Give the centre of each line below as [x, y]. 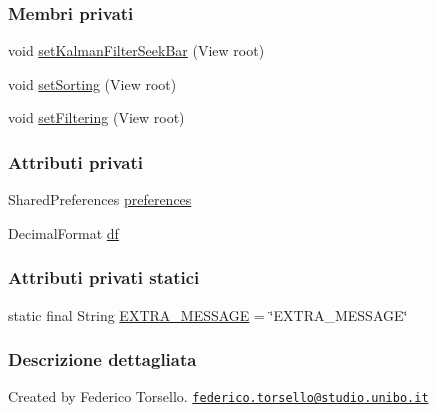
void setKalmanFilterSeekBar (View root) [136, 50]
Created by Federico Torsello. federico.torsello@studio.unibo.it [218, 396]
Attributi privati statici [104, 277]
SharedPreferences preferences [100, 199]
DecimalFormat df [63, 232]
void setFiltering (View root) [96, 117]
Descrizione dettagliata [102, 359]
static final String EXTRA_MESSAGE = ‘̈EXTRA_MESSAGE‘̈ [208, 314]
